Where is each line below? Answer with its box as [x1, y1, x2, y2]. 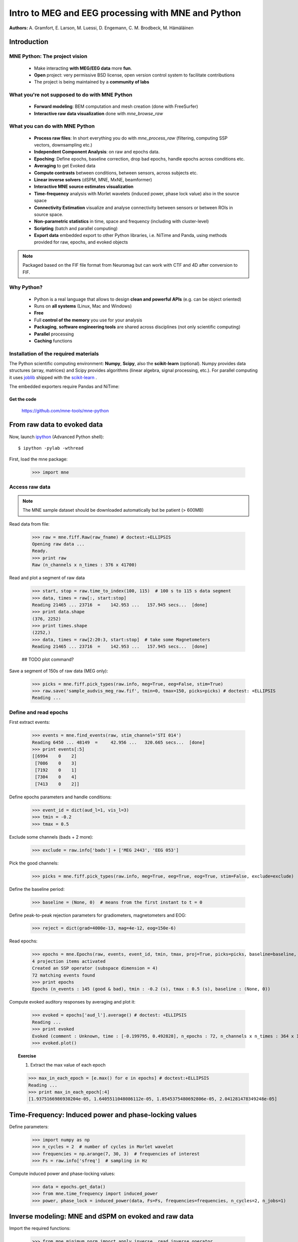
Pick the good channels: [9, 860, 59, 866]
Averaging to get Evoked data [34, 163, 96, 169]
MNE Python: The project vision [9, 53, 88, 60]
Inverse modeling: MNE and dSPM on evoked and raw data [9, 1212, 194, 1221]
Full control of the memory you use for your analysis [34, 317, 143, 323]
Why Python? [9, 284, 43, 291]
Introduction [9, 38, 49, 46]
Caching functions [34, 338, 73, 344]
